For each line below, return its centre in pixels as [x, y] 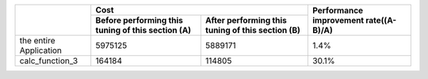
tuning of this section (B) [253, 30]
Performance [338, 10]
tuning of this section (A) [143, 30]
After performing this [246, 20]
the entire [37, 41]
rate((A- [381, 20]
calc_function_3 [49, 61]
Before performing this [139, 20]
